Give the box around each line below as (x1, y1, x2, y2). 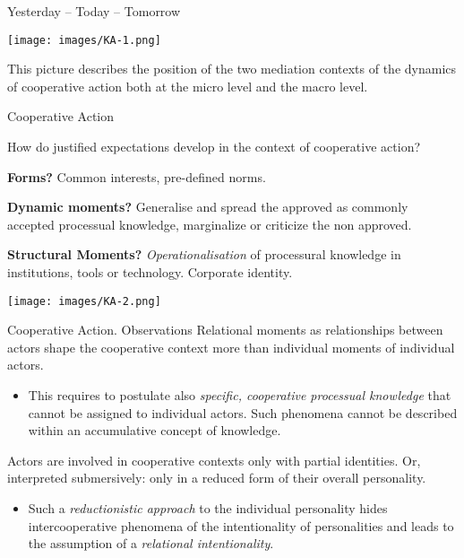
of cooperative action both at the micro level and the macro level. (7, 76, 368, 95)
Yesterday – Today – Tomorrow (7, 2, 181, 20)
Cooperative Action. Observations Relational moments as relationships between (7, 320, 443, 339)
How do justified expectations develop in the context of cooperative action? (7, 137, 421, 156)
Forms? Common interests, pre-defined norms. (7, 167, 266, 186)
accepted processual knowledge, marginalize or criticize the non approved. (7, 214, 412, 233)
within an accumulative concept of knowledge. (28, 421, 281, 440)
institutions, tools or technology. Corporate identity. (7, 263, 293, 281)
